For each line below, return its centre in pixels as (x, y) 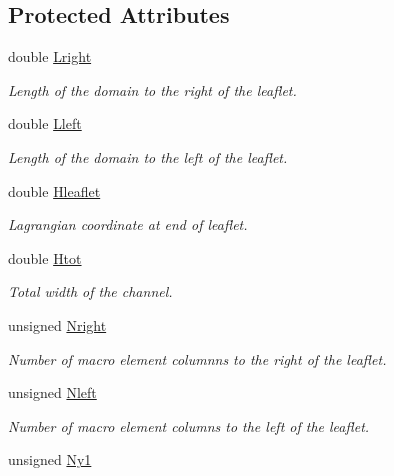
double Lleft (45, 123)
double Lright (50, 56)
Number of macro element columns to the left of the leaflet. (189, 425)
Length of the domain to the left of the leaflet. (148, 156)
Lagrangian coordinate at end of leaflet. (128, 224)
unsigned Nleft (52, 392)
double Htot (45, 257)
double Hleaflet (54, 190)
